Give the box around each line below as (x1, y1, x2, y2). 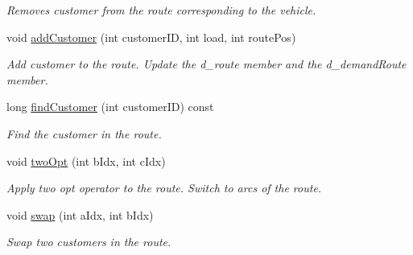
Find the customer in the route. (6, 125, 162, 142)
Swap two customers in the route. (6, 233, 171, 250)
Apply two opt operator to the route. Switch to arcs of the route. (6, 179, 322, 196)
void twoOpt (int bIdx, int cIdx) (6, 152, 166, 169)
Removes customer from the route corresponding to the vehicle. (6, 2, 316, 18)
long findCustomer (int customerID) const (6, 98, 214, 115)
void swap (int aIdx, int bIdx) (6, 206, 154, 223)
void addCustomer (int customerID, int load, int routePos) (6, 28, 296, 45)
